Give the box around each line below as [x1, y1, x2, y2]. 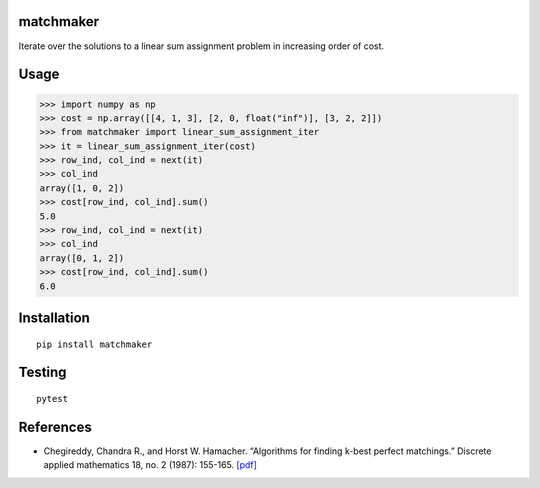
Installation [18, 310, 90, 326]
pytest [36, 393, 69, 404]
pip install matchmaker [36, 338, 153, 350]
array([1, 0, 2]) [39, 182, 125, 194]
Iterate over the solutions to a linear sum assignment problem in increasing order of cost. [18, 40, 385, 52]
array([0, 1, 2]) [39, 252, 125, 264]
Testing [18, 364, 67, 381]
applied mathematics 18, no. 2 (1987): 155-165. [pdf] [43, 459, 257, 471]
